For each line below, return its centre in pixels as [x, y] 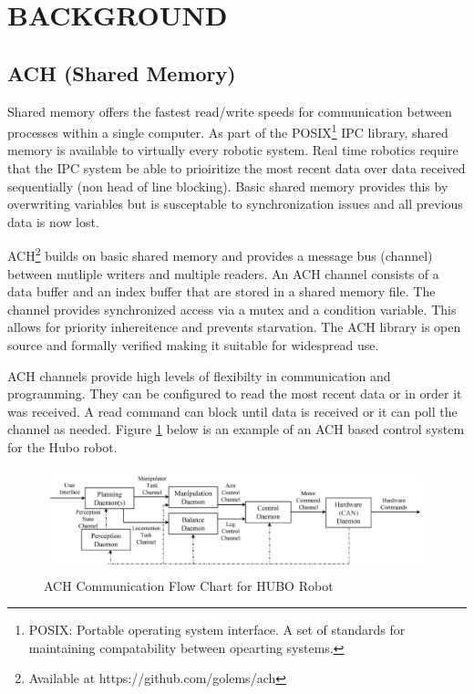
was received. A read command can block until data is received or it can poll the [232, 411]
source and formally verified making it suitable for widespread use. [193, 345]
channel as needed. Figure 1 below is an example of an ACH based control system [236, 429]
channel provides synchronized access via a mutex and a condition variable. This [232, 309]
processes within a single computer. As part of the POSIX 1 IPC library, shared [228, 131]
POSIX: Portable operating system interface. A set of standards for [217, 630]
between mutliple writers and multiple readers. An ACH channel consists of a [223, 273]
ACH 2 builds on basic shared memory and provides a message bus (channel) [220, 254]
